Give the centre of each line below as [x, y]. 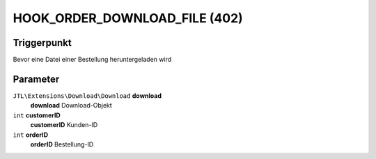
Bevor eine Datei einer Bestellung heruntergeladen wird [92, 60]
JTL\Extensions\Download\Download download [87, 95]
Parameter [36, 79]
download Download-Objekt [71, 106]
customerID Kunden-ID [64, 125]
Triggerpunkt [42, 43]
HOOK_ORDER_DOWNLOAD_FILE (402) [128, 18]
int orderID [31, 135]
